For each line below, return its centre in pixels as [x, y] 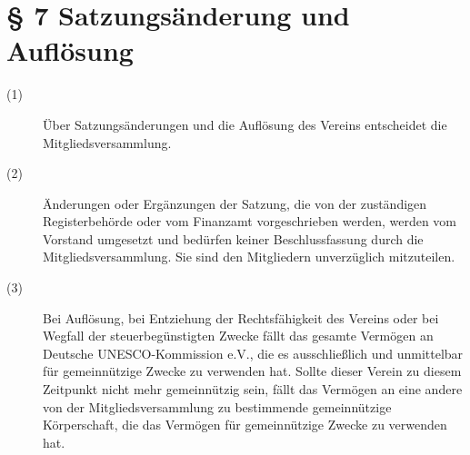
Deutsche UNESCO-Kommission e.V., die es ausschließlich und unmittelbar [253, 353]
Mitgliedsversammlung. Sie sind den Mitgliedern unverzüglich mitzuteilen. [249, 257]
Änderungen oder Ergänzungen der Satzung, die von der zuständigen [235, 203]
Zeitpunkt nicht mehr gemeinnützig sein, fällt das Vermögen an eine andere [253, 389]
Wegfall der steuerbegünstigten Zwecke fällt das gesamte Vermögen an [238, 336]
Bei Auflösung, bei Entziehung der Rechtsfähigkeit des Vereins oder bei [241, 317]
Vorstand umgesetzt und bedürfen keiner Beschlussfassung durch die [233, 238]
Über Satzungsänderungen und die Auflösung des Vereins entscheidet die [245, 124]
